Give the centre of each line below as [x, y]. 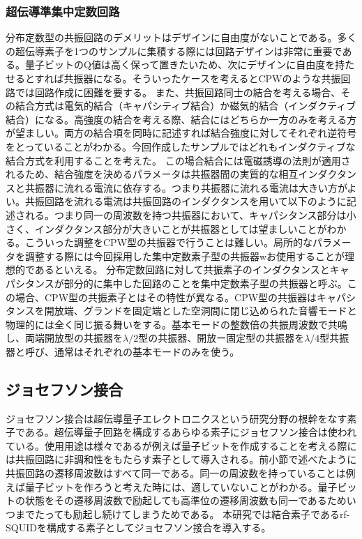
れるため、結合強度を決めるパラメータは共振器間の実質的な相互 [152, 174]
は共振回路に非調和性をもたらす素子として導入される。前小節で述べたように [181, 459]
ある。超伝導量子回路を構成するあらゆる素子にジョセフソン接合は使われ [191, 432]
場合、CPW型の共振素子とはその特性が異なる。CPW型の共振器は [166, 297]
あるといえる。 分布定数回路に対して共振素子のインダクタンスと [182, 269]
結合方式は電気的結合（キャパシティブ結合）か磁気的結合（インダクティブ [186, 106]
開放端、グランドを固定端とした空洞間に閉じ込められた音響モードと [201, 311]
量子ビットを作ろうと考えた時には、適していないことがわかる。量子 [181, 486]
